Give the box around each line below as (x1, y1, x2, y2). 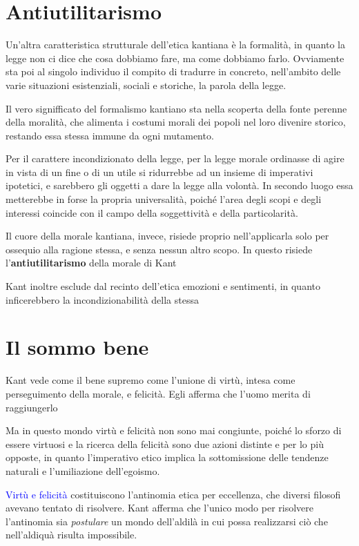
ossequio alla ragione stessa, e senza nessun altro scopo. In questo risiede (6, 242, 313, 256)
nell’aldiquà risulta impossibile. (6, 527, 137, 542)
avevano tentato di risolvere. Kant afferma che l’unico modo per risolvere (6, 500, 314, 515)
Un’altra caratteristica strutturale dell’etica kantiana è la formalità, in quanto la (6, 37, 345, 52)
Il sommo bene (6, 333, 149, 361)
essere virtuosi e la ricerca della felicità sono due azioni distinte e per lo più (6, 436, 324, 451)
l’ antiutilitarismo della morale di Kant (6, 255, 177, 270)
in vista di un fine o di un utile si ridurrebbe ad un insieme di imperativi (6, 164, 313, 179)
